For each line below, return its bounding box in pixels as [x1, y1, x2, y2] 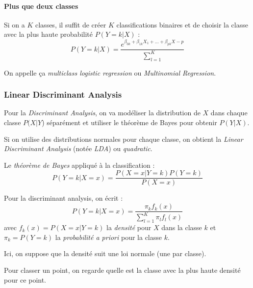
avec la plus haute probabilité [4, 29, 93, 39]
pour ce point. [4, 274, 47, 285]
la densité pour [106, 222, 152, 233]
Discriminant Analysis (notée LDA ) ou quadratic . [4, 143, 152, 154]
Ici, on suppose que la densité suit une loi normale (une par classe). [4, 248, 206, 259]
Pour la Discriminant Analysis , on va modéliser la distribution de [4, 107, 201, 118]
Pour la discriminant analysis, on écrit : [4, 193, 123, 203]
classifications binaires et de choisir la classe [116, 19, 248, 29]
